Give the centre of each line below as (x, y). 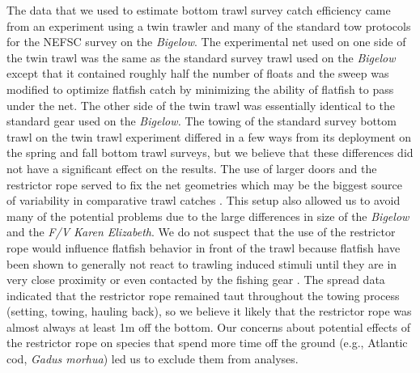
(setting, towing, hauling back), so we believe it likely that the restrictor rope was (209, 311)
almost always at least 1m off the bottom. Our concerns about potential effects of (208, 326)
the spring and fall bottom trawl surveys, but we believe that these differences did (210, 153)
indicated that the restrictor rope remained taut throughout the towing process (203, 295)
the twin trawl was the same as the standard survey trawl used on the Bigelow (201, 57)
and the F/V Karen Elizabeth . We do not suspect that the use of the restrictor (201, 232)
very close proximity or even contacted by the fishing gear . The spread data (196, 280)
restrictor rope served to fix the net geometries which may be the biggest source (205, 184)
